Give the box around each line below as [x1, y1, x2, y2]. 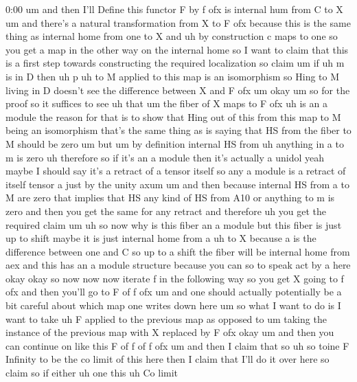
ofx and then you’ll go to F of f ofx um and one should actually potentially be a [5, 284, 342, 299]
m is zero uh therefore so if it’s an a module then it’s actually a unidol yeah [5, 150, 324, 164]
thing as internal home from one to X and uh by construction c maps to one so [5, 29, 338, 43]
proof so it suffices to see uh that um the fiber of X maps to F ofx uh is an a [5, 96, 327, 111]
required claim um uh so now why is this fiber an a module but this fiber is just [5, 217, 342, 232]
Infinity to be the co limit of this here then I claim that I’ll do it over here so [5, 352, 330, 366]
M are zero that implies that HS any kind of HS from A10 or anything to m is [5, 190, 335, 205]
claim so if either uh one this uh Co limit [5, 366, 178, 380]
